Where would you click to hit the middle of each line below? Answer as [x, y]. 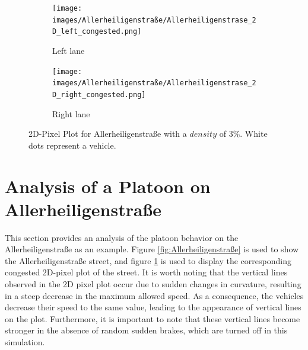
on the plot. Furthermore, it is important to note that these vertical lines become [153, 318]
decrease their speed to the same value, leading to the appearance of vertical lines [153, 307]
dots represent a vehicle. [72, 145]
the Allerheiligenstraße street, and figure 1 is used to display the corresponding [148, 260]
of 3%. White [243, 134]
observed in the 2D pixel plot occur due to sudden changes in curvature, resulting [153, 284]
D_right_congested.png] [99, 94]
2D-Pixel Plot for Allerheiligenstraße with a [108, 134]
